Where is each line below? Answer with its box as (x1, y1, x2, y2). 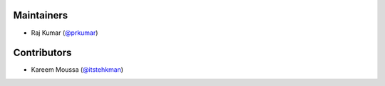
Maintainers (13, 9, 68, 21)
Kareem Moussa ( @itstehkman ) (31, 65, 124, 74)
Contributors (13, 47, 72, 59)
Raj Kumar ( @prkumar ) (31, 28, 98, 37)
